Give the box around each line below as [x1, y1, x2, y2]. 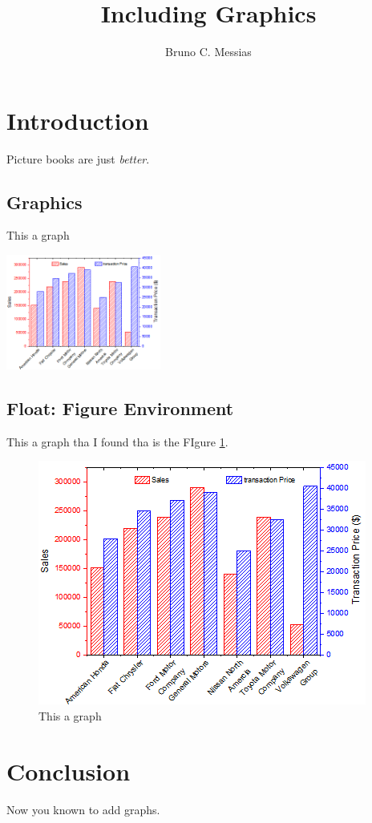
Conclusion [6, 754, 131, 787]
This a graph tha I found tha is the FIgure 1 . [6, 433, 228, 450]
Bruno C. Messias [165, 43, 252, 60]
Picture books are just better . [6, 150, 150, 167]
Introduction [6, 103, 149, 136]
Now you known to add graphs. [6, 801, 160, 817]
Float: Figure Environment [6, 396, 234, 421]
